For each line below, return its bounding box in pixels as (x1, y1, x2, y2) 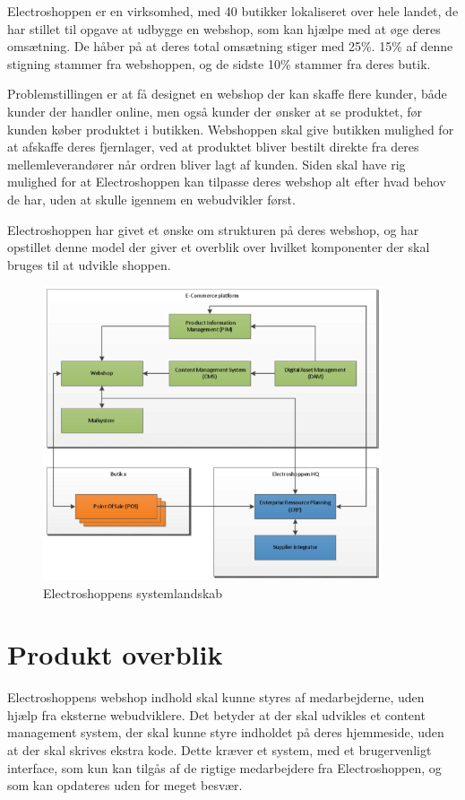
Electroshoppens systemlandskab (43, 583, 223, 602)
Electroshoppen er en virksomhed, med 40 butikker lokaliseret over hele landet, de (7, 2, 459, 20)
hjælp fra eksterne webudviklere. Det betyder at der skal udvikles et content (7, 705, 426, 724)
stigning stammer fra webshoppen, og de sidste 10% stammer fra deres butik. (7, 54, 431, 73)
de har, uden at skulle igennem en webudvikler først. (7, 189, 296, 208)
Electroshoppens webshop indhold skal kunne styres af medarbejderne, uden (7, 688, 425, 707)
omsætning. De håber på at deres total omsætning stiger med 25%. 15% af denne (7, 37, 453, 56)
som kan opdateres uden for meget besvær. (7, 776, 243, 795)
